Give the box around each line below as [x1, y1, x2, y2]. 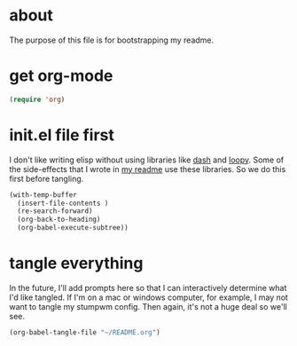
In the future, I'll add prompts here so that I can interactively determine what [9, 283, 287, 293]
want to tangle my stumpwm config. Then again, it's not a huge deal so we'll [9, 302, 288, 311]
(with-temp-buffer [9, 190, 77, 200]
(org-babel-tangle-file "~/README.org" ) [9, 328, 161, 337]
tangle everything [9, 254, 144, 273]
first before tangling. [9, 173, 84, 184]
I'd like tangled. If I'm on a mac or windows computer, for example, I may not [9, 292, 288, 303]
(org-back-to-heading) [17, 215, 101, 224]
